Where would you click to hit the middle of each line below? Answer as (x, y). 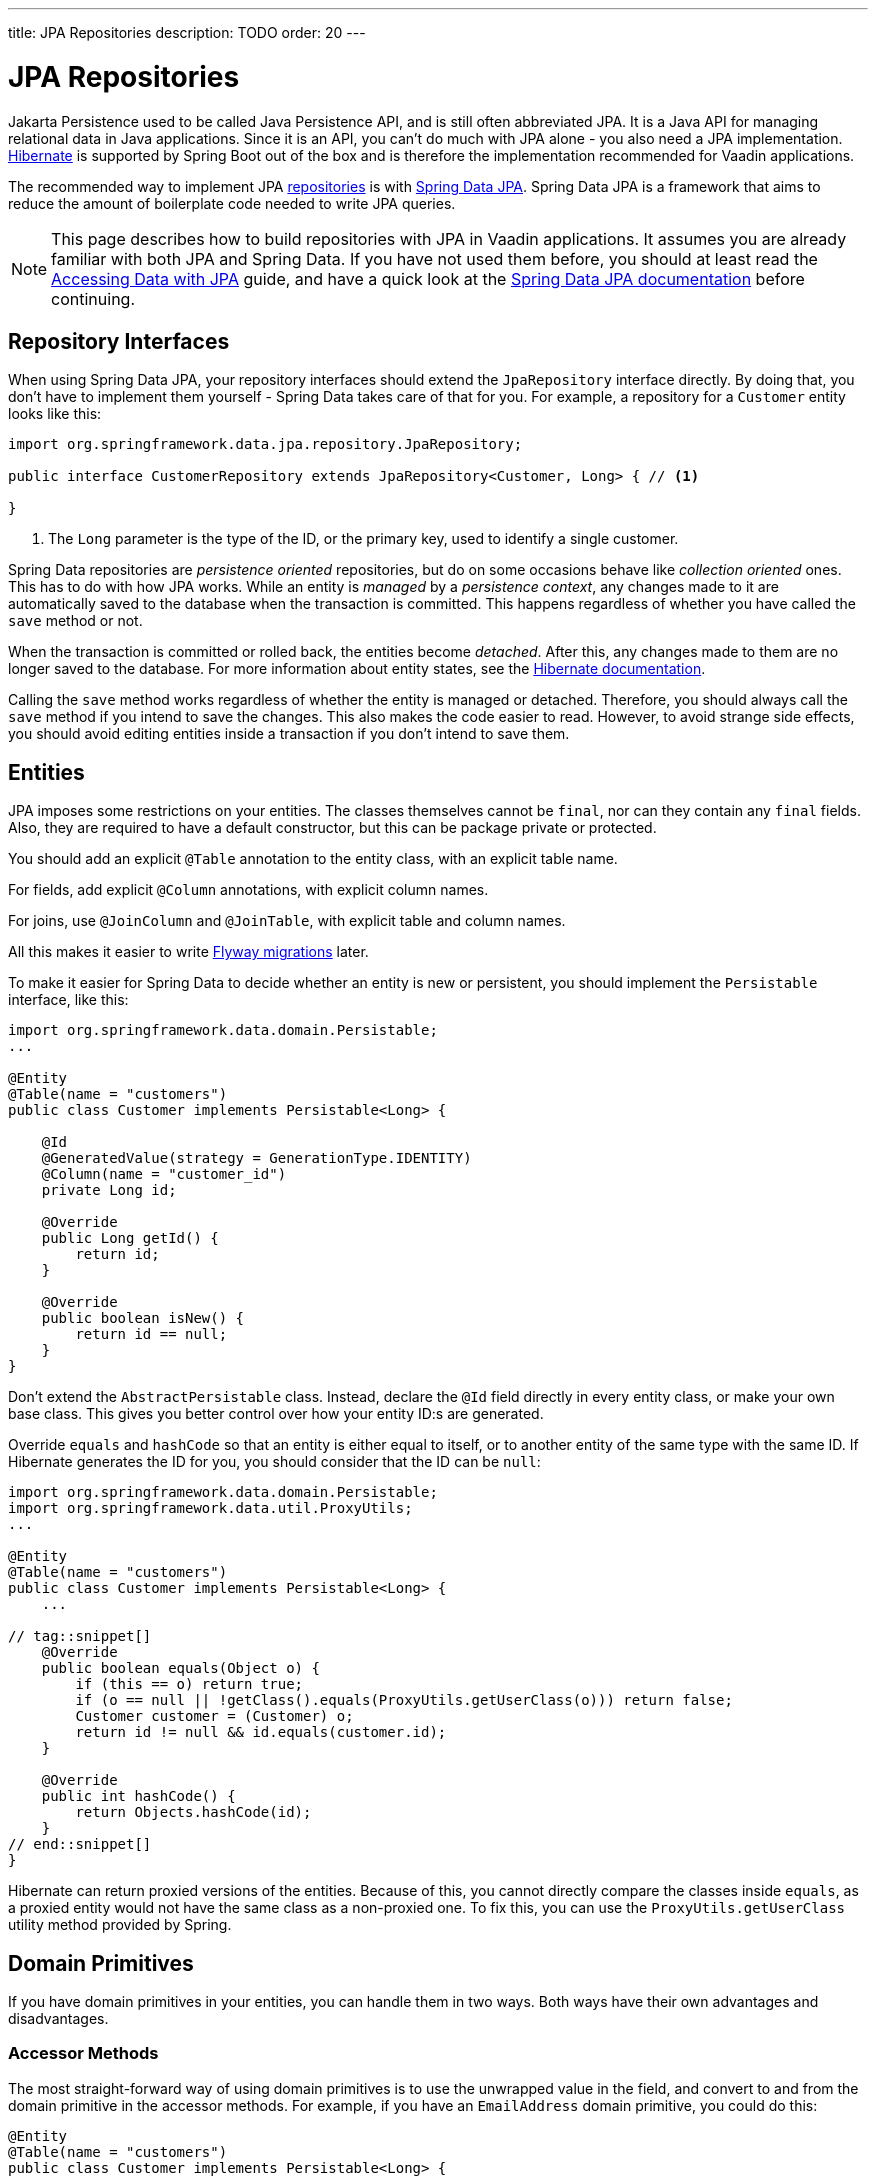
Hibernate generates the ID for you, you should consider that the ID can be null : (274, 1462)
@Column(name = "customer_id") (164, 1174)
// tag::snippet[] (80, 1636)
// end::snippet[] (80, 1844)
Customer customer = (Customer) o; (214, 1716)
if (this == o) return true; (189, 1684)
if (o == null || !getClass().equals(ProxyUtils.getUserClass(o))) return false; (404, 1700)
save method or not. (75, 621)
